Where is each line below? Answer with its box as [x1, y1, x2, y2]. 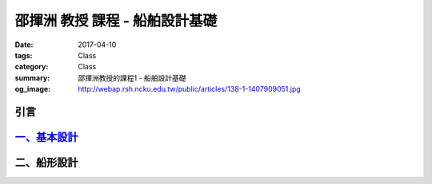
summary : [14, 72, 50, 83]
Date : [14, 40, 34, 49]
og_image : [14, 84, 51, 94]
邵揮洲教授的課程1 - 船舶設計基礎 [78, 72, 187, 83]
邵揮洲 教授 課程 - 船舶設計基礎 [14, 12, 218, 29]
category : [14, 62, 49, 72]
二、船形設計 [14, 155, 78, 169]
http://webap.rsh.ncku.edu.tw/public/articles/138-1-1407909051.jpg [78, 84, 302, 94]
